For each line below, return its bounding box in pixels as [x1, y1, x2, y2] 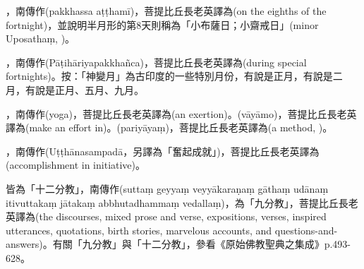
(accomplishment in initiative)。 [6, 157, 146, 172]
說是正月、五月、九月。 [35, 82, 144, 97]
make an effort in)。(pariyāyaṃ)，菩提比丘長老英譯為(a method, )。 [29, 120, 333, 135]
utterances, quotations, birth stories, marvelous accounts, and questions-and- [6, 222, 338, 237]
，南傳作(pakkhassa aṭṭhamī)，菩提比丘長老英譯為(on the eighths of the [6, 4, 327, 18]
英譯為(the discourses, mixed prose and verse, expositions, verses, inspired [6, 209, 327, 224]
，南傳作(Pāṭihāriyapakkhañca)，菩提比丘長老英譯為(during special [6, 54, 307, 69]
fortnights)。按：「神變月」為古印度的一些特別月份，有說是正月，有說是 [6, 68, 333, 83]
